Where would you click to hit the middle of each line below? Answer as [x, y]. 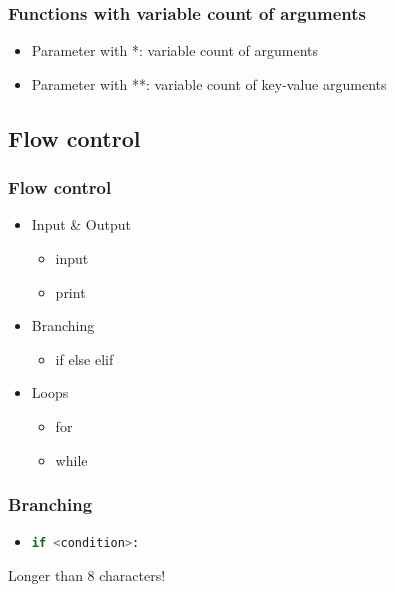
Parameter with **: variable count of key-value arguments [209, 83]
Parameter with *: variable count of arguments [175, 50]
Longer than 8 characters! [87, 575]
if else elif [84, 358]
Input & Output [81, 224]
